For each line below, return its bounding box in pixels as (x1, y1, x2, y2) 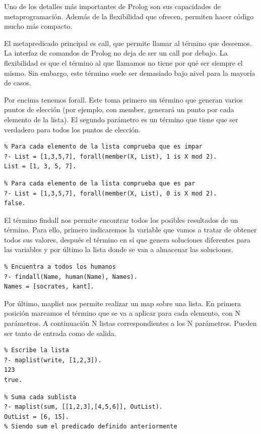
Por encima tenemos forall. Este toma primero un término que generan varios (4, 94, 243, 105)
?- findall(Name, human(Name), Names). (4, 273, 138, 280)
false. (4, 200, 26, 207)
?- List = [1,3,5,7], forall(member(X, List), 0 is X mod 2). (4, 189, 217, 197)
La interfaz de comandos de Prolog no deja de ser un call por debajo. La (4, 47, 228, 58)
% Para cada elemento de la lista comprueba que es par (4, 179, 195, 187)
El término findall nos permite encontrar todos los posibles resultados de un (4, 214, 238, 225)
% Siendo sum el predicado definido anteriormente (4, 423, 177, 430)
